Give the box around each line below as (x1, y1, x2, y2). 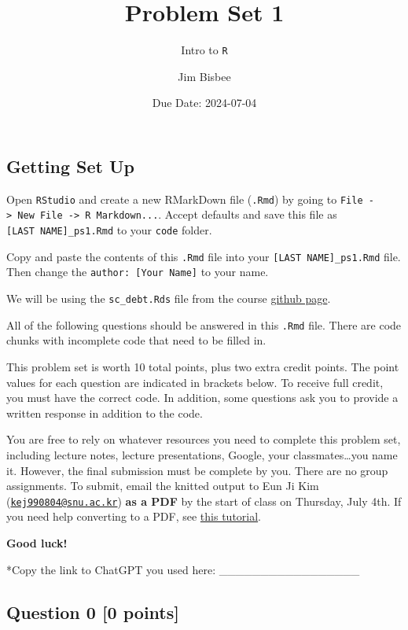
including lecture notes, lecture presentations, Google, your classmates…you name (6, 446, 398, 462)
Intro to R (181, 42, 228, 58)
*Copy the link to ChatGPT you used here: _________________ (6, 561, 360, 577)
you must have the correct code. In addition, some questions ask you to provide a (6, 389, 399, 406)
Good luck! (6, 534, 68, 551)
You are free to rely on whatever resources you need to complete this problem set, (6, 431, 401, 448)
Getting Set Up (6, 153, 134, 178)
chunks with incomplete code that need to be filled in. (6, 332, 266, 348)
